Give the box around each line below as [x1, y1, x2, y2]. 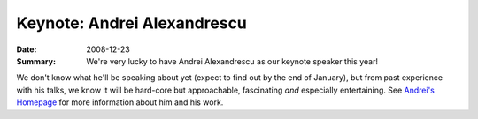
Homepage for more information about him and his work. [16, 97, 224, 108]
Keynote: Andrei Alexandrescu [16, 13, 248, 33]
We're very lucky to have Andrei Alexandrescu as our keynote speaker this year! [86, 56, 378, 66]
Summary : [16, 56, 57, 66]
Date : [16, 44, 37, 55]
